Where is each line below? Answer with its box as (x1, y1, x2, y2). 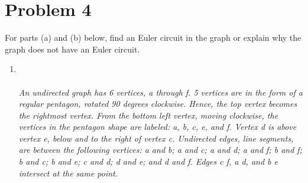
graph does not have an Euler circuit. (5, 43, 140, 55)
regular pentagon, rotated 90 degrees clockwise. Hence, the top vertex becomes (18, 97, 297, 110)
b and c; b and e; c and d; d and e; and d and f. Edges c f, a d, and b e (18, 155, 278, 168)
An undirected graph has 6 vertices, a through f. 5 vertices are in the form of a (18, 86, 303, 98)
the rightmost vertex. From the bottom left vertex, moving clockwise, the (18, 109, 278, 121)
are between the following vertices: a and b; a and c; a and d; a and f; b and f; (18, 143, 302, 156)
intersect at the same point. (18, 166, 118, 179)
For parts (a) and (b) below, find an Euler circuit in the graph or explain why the (5, 31, 301, 44)
